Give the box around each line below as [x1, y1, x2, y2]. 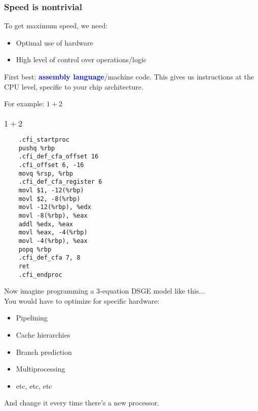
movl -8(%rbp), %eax [18, 212, 88, 219]
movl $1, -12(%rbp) [18, 187, 84, 194]
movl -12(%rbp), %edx [18, 203, 91, 211]
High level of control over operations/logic [16, 54, 147, 65]
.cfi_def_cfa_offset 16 [18, 153, 99, 160]
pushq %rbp [18, 144, 55, 152]
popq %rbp [18, 245, 52, 253]
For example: [4, 98, 45, 109]
